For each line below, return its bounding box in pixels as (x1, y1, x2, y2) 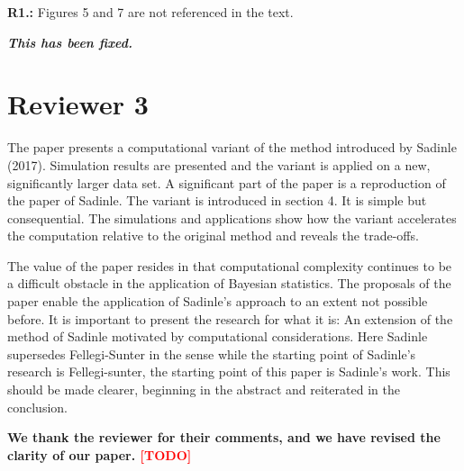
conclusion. (7, 397, 68, 416)
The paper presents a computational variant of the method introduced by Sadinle (7, 138, 457, 157)
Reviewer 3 (7, 86, 149, 122)
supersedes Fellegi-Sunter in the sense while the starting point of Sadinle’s (7, 344, 416, 363)
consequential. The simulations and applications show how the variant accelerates (7, 208, 457, 227)
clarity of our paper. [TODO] (7, 445, 192, 464)
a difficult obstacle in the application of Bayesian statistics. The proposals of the (7, 274, 451, 293)
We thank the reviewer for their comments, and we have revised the (7, 428, 441, 447)
